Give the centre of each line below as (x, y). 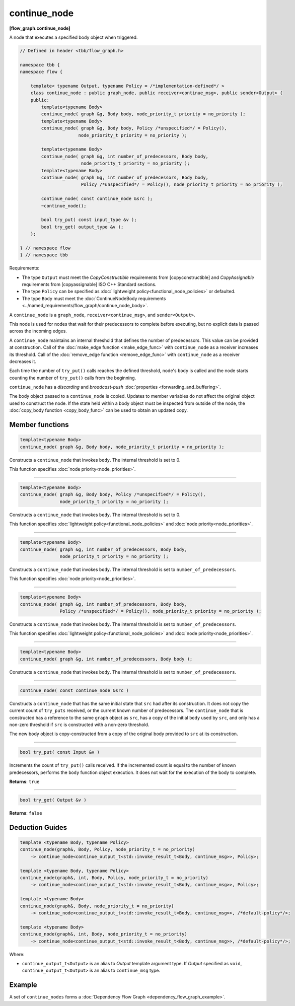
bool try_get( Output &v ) (53, 800)
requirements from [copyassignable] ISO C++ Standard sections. (89, 284)
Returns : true (24, 782)
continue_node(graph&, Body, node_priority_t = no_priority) (97, 906)
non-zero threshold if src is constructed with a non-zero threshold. (79, 725)
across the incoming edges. (38, 331)
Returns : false (26, 813)
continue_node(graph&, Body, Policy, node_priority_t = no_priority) (107, 849)
